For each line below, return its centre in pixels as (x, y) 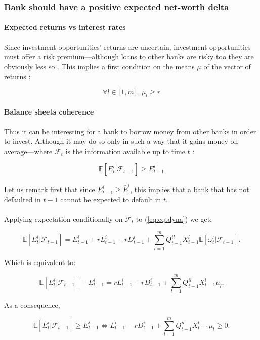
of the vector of (227, 66)
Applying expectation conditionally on (63, 219)
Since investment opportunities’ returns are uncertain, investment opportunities (127, 46)
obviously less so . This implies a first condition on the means (99, 66)
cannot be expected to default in (111, 199)
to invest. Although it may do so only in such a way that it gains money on (121, 141)
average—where (28, 151)
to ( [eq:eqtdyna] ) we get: (174, 219)
